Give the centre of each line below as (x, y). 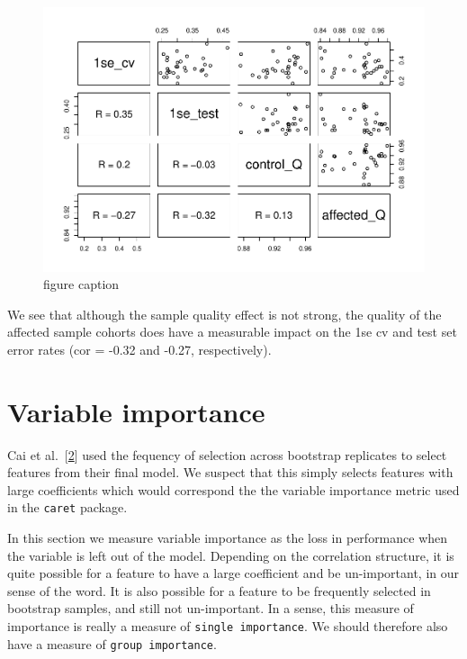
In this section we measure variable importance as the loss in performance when (228, 538)
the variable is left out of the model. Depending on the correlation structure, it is (231, 555)
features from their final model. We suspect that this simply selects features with (230, 472)
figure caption (81, 284)
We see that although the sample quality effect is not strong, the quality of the (225, 314)
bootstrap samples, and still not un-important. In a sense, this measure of (211, 608)
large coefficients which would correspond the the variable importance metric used (233, 489)
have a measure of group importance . (112, 643)
